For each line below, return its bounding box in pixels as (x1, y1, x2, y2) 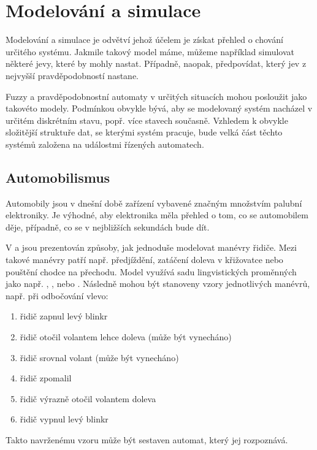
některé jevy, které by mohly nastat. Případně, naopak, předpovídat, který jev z (6, 57, 307, 70)
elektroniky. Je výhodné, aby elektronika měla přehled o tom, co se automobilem (6, 208, 308, 221)
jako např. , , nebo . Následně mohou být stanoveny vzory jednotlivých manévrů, (6, 277, 310, 290)
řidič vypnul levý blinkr (20, 413, 109, 425)
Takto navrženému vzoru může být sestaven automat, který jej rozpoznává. (6, 433, 288, 446)
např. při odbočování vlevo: (6, 289, 109, 302)
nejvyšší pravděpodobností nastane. (6, 69, 139, 82)
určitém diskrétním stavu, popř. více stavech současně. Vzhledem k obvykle (6, 113, 288, 126)
